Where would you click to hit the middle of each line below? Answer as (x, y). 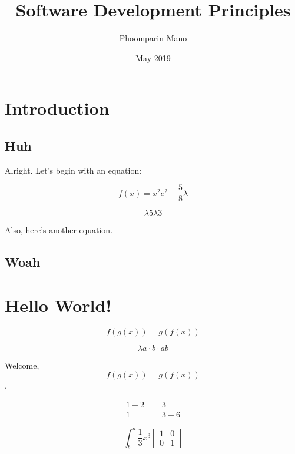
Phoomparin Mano (153, 38)
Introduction (57, 108)
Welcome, (22, 365)
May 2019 (153, 57)
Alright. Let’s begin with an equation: (73, 170)
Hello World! (58, 305)
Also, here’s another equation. (59, 230)
